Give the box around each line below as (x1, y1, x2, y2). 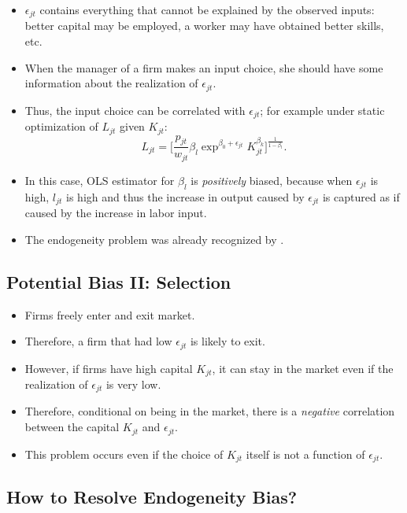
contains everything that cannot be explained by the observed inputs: (39, 2, 375, 17)
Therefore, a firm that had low (24, 333, 172, 349)
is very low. (105, 376, 161, 393)
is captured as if (322, 188, 400, 205)
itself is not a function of (246, 445, 365, 462)
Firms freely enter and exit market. (24, 306, 195, 323)
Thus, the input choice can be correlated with (24, 101, 246, 118)
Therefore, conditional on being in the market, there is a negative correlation (24, 403, 395, 419)
